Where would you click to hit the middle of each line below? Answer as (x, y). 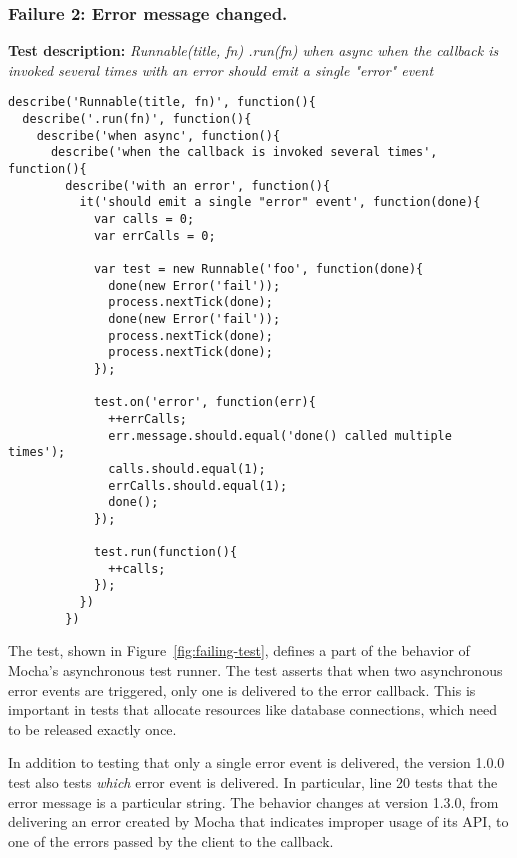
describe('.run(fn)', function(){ (137, 119)
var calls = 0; (144, 219)
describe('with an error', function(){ (198, 185)
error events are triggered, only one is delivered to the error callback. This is (242, 689)
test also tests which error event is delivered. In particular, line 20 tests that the (253, 781)
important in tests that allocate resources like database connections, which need (252, 709)
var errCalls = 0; (154, 235)
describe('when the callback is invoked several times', (244, 152)
